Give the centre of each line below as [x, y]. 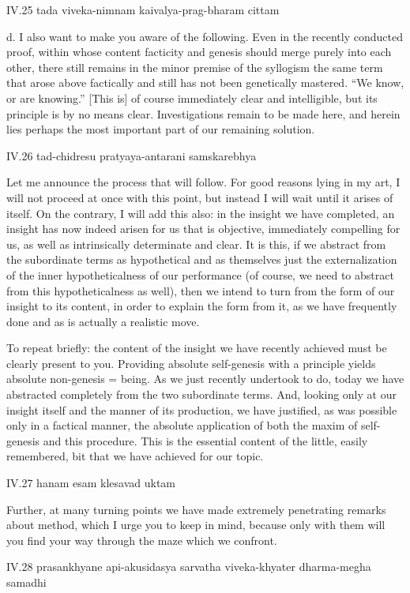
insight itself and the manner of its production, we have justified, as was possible [202, 409]
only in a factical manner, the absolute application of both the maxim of [182, 425]
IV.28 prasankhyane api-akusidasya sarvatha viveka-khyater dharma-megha [189, 567]
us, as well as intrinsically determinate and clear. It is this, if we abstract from [196, 244]
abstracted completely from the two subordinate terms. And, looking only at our [201, 394]
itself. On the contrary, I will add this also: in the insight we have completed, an [201, 213]
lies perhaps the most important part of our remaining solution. [161, 129]
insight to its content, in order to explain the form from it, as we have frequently [202, 306]
